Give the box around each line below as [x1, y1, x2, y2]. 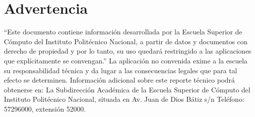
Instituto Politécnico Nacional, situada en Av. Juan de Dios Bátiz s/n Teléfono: [4, 94, 245, 104]
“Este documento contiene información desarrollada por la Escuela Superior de [4, 27, 242, 37]
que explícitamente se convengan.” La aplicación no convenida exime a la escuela [4, 55, 248, 65]
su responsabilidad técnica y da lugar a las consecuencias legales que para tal [4, 65, 237, 75]
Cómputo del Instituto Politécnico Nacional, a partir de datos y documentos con [4, 36, 248, 46]
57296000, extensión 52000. [4, 103, 86, 114]
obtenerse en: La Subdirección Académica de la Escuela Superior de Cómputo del [4, 84, 251, 94]
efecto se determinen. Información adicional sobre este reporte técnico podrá [4, 75, 235, 85]
